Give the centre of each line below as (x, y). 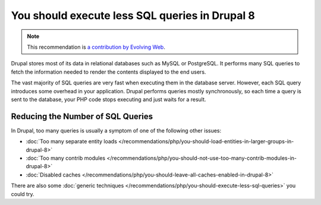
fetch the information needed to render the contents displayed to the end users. (108, 72)
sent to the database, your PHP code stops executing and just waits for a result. (108, 99)
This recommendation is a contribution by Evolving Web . (96, 47)
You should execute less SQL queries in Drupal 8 (133, 15)
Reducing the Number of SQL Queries (82, 116)
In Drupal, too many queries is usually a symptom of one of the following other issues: (116, 130)
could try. (23, 194)
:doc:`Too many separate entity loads (71, 141)
